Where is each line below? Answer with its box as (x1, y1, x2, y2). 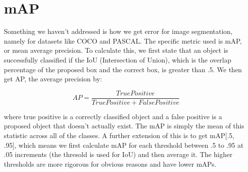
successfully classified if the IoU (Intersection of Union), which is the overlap (4, 54, 231, 64)
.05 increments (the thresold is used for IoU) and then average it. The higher (4, 149, 232, 159)
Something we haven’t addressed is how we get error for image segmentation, (4, 26, 233, 36)
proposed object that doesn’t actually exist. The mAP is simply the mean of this (4, 121, 244, 131)
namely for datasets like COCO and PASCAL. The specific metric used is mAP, (4, 35, 242, 46)
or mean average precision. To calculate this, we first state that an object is (4, 45, 229, 55)
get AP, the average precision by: (4, 74, 102, 84)
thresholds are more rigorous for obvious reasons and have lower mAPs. (4, 158, 216, 169)
